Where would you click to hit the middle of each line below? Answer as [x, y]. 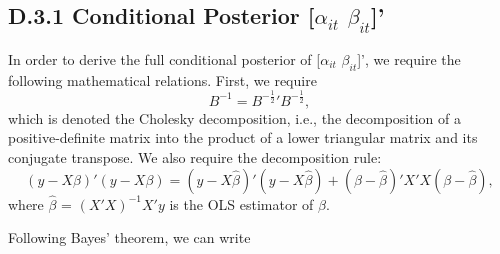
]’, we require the [409, 59]
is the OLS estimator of [241, 203]
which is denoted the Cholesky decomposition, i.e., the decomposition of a [234, 117]
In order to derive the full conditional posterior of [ [164, 59]
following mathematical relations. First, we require [162, 79]
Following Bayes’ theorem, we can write [129, 237]
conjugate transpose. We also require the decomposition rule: [195, 156]
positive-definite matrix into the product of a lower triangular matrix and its [243, 137]
